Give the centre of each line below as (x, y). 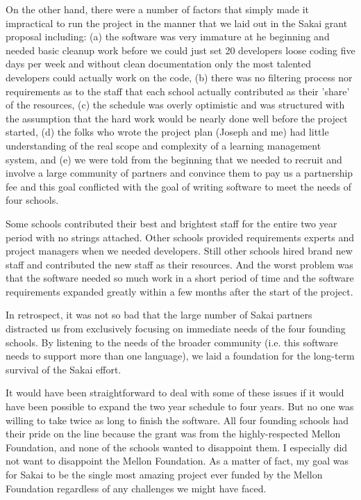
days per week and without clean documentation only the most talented (159, 64)
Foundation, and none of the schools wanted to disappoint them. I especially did (177, 447)
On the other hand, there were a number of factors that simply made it (158, 9)
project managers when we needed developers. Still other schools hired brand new (179, 251)
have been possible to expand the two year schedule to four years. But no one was (180, 406)
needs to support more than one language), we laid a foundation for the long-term (180, 356)
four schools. (32, 200)
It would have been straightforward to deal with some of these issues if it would (175, 393)
